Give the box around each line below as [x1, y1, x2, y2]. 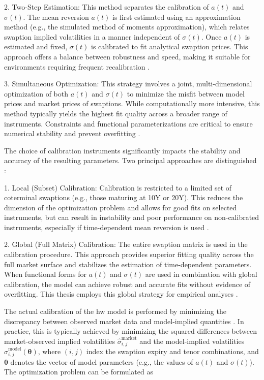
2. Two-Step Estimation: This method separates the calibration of [4, 2, 209, 12]
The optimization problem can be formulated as [4, 366, 153, 377]
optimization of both [4, 88, 69, 99]
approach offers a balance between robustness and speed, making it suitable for [4, 51, 251, 61]
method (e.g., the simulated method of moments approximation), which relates [4, 21, 250, 32]
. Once [201, 31, 222, 42]
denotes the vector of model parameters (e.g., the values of [10, 356, 193, 367]
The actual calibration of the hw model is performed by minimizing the [4, 306, 226, 316]
